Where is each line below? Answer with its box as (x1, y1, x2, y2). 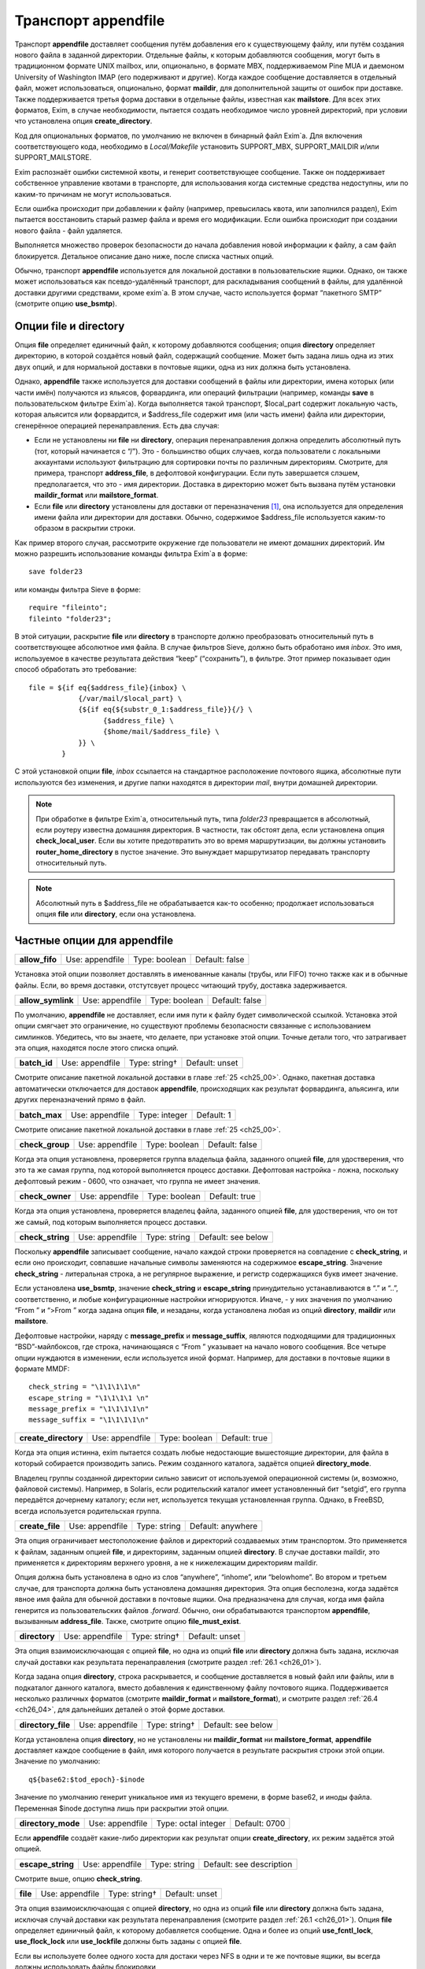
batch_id (19, 1058, 53, 1069)
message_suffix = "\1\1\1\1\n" (28, 1415, 150, 1425)
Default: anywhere (189, 1521, 258, 1532)
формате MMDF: (14, 1363, 70, 1374)
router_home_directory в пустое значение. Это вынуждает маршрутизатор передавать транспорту (35, 847, 371, 856)
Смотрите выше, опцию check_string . (14, 1874, 142, 1883)
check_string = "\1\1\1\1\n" (28, 1382, 141, 1392)
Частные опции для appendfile (14, 934, 173, 947)
